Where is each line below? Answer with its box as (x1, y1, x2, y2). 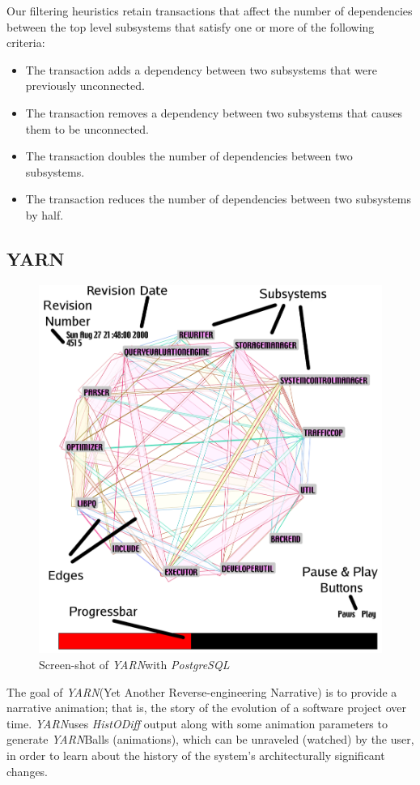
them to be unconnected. (25, 120, 149, 137)
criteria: (6, 34, 45, 51)
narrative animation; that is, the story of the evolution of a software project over (6, 699, 406, 716)
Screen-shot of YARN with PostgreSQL (39, 655, 230, 672)
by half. (25, 206, 64, 223)
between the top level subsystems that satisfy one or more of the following (6, 18, 375, 35)
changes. (6, 762, 49, 779)
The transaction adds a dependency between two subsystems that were (25, 61, 377, 78)
